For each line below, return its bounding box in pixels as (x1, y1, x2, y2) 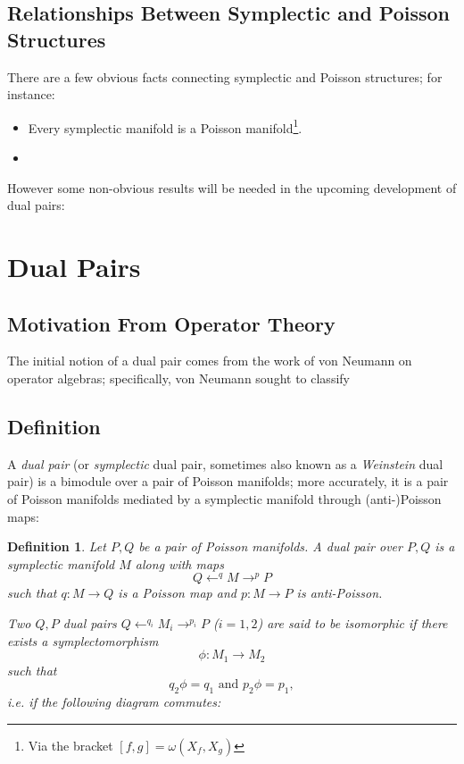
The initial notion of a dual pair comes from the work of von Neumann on (7, 351, 412, 370)
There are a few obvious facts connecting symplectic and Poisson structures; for (7, 67, 443, 86)
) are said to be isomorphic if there (257, 614, 448, 633)
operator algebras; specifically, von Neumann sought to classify (7, 368, 350, 387)
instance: (7, 85, 55, 104)
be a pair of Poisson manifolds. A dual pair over (138, 537, 402, 556)
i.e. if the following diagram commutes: (7, 693, 221, 711)
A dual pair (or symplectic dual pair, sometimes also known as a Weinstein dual (7, 454, 443, 473)
